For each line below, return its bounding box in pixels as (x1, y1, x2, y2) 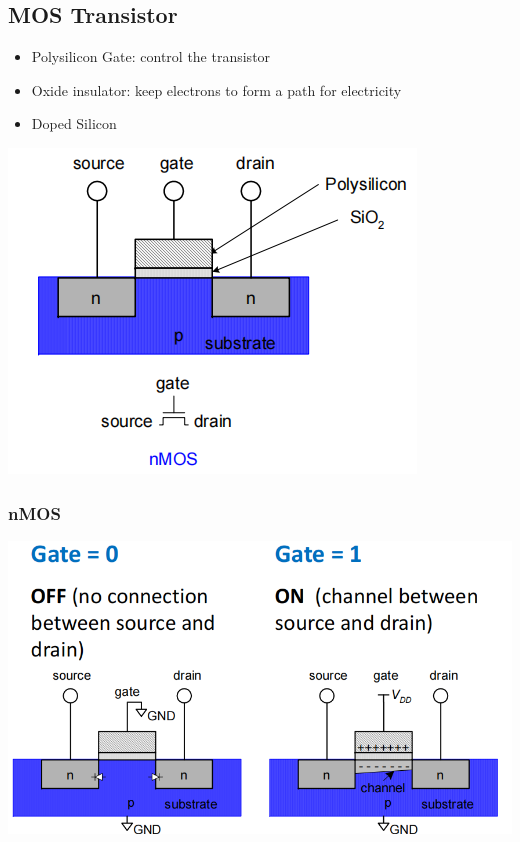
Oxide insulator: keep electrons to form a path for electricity (31, 79, 402, 100)
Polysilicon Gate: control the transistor (31, 46, 271, 67)
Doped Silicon (31, 113, 117, 134)
